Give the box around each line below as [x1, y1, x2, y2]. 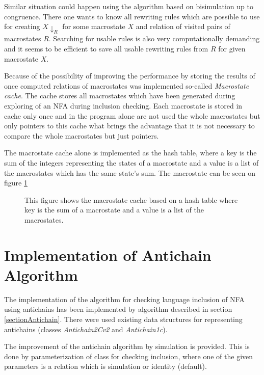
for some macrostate [62, 21, 125, 32]
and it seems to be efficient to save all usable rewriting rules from [4, 43, 208, 54]
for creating [4, 21, 40, 32]
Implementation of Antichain [4, 244, 212, 265]
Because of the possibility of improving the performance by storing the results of [4, 70, 255, 81]
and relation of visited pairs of [136, 21, 230, 32]
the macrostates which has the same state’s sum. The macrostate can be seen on [4, 167, 255, 178]
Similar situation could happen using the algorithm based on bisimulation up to [4, 1, 253, 11]
